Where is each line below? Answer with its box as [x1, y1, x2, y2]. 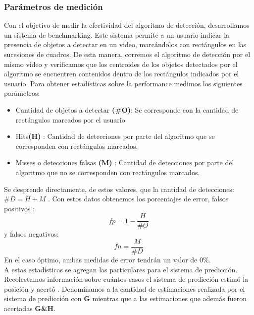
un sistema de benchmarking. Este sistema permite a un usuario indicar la [4, 29, 230, 40]
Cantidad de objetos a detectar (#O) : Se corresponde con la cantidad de [15, 104, 239, 115]
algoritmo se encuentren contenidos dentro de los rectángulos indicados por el [4, 68, 239, 79]
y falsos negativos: [4, 229, 59, 239]
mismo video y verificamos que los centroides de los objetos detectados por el [4, 59, 238, 69]
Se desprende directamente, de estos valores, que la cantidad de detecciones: [4, 184, 234, 194]
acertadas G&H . [4, 303, 56, 313]
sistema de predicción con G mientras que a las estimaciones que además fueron [4, 293, 247, 304]
